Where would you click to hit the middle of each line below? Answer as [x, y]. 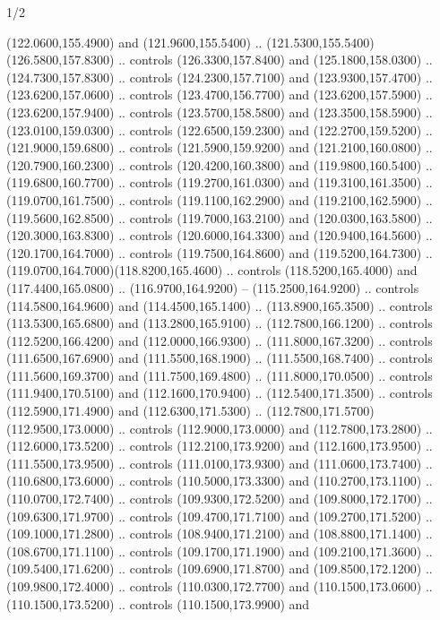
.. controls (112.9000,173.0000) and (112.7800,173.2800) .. [276, 428]
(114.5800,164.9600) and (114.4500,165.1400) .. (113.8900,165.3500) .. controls [220, 305]
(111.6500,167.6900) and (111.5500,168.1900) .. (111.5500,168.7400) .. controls [220, 358]
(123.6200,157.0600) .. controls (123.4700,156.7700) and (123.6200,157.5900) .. [220, 95]
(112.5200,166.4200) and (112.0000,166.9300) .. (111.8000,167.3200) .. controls [220, 340]
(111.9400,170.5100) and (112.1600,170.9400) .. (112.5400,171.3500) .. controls [220, 393]
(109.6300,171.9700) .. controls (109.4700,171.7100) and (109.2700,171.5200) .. [220, 516]
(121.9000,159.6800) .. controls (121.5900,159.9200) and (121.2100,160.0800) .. [220, 147]
